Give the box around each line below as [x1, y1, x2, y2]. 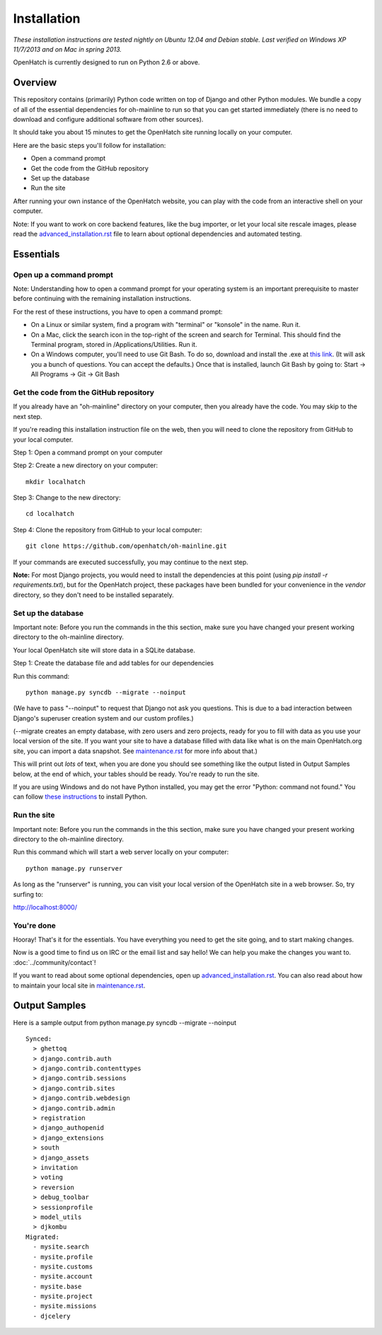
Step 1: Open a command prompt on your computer [13, 448, 163, 457]
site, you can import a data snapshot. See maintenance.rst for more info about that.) [13, 747, 258, 755]
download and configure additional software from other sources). [13, 115, 204, 124]
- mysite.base [33, 1282, 82, 1290]
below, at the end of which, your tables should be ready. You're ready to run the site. [13, 769, 260, 778]
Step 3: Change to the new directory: [13, 493, 121, 502]
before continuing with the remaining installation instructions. [13, 294, 192, 303]
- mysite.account [33, 1273, 93, 1280]
